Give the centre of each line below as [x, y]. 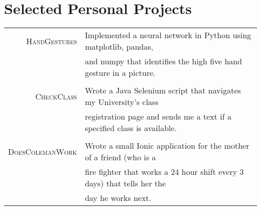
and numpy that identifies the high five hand [164, 61]
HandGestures [52, 41]
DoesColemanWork [43, 151]
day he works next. [118, 198]
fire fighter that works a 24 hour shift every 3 [164, 172]
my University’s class [122, 102]
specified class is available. [131, 128]
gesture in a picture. [120, 73]
